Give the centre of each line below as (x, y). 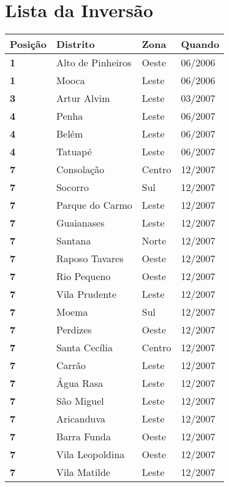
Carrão (71, 365)
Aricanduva (81, 419)
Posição (28, 44)
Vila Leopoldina (90, 454)
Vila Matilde (83, 472)
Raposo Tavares (90, 259)
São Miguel (80, 401)
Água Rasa (80, 383)
